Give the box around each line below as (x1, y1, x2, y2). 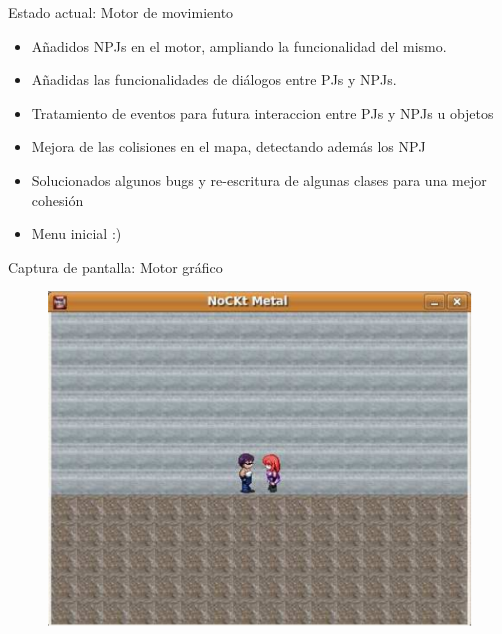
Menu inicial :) (31, 223, 122, 244)
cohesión (31, 189, 84, 210)
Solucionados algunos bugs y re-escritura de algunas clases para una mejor (31, 169, 487, 190)
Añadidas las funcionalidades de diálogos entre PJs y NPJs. (31, 69, 397, 90)
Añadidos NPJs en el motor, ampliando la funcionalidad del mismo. (31, 35, 447, 56)
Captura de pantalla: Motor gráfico (8, 256, 223, 277)
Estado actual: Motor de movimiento (8, 2, 234, 22)
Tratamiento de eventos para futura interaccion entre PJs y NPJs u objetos (31, 102, 494, 123)
